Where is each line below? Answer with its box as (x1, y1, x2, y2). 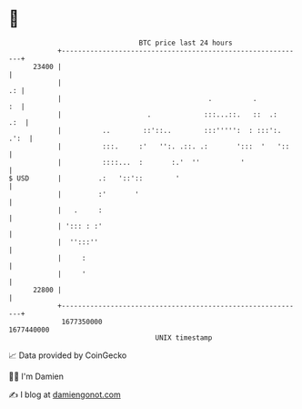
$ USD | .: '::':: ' (8, 173, 180, 183)
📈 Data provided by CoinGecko (8, 350, 127, 361)
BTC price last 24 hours (138, 38, 233, 47)
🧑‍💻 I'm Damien (8, 371, 65, 382)
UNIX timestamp (155, 332, 213, 343)
